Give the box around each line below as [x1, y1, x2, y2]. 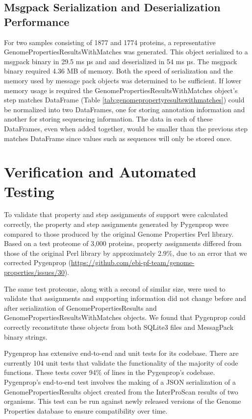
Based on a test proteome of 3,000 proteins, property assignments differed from [4, 238, 242, 248]
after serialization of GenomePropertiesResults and [4, 302, 157, 313]
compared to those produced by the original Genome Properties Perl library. [4, 228, 234, 239]
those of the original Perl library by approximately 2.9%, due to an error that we [4, 247, 247, 258]
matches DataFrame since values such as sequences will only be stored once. [4, 133, 232, 143]
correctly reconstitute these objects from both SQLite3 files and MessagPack [4, 321, 234, 332]
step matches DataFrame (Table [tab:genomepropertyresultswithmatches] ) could [4, 95, 245, 105]
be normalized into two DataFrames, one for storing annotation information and [4, 104, 245, 114]
